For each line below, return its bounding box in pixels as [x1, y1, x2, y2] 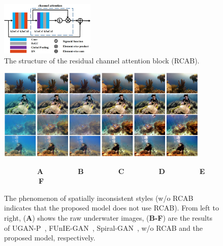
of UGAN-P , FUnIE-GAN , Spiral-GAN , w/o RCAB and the [4, 222, 203, 233]
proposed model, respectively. [4, 232, 95, 243]
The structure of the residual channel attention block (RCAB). [4, 55, 200, 65]
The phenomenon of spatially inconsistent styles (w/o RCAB [4, 192, 194, 203]
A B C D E [37, 165, 205, 176]
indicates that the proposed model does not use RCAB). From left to [4, 202, 219, 213]
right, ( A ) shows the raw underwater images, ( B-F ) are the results [4, 213, 212, 223]
